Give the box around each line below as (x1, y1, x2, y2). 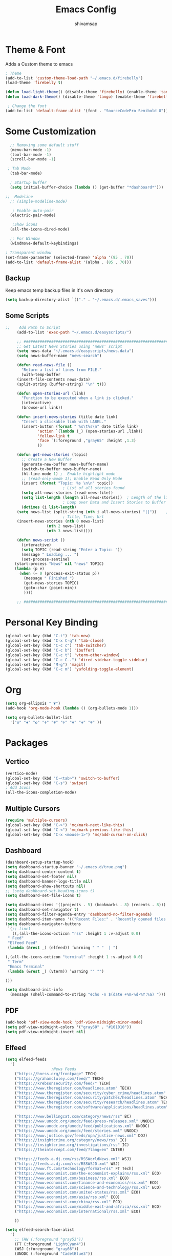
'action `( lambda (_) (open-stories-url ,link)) (37, 429, 143, 434)
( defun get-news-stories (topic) (16, 452, 88, 457)
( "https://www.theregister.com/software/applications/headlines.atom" (14, 1105, 168, 1110)
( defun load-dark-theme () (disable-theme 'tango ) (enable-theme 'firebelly (5, 94, 170, 99)
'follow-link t (37, 433, 70, 438)
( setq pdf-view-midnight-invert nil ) (5, 1029, 86, 1034)
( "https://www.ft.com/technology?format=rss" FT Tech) (14, 1166, 134, 1171)
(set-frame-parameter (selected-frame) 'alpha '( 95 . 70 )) (5, 255, 134, 260)
